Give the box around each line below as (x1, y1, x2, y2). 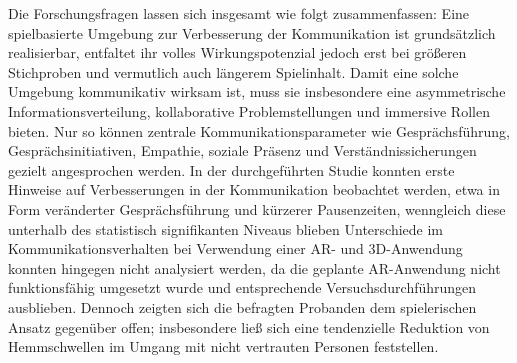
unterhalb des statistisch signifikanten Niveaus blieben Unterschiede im (8, 218, 444, 239)
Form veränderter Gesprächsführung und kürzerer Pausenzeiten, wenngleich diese (8, 198, 506, 219)
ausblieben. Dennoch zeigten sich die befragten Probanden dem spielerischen (8, 296, 477, 317)
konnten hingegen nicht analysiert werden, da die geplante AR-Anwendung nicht (8, 257, 501, 278)
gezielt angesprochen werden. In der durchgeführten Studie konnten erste (8, 159, 455, 180)
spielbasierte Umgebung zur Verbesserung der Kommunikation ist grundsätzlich (8, 22, 496, 43)
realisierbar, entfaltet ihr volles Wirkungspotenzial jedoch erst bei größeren (8, 42, 467, 63)
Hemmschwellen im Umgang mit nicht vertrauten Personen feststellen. (8, 336, 439, 357)
